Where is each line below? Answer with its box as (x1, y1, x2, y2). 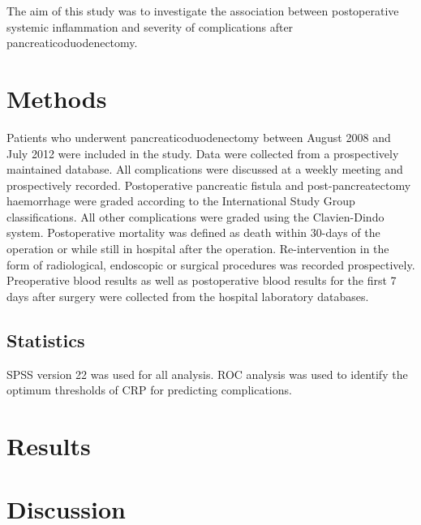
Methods (6, 81, 107, 114)
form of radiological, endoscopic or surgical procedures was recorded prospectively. (6, 256, 415, 273)
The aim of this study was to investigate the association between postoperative (6, 2, 399, 19)
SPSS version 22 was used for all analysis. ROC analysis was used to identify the (6, 365, 408, 382)
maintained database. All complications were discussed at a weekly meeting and (6, 161, 403, 178)
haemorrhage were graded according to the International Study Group (6, 192, 355, 209)
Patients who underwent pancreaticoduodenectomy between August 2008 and (6, 128, 391, 145)
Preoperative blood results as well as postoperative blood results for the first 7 (6, 272, 397, 289)
